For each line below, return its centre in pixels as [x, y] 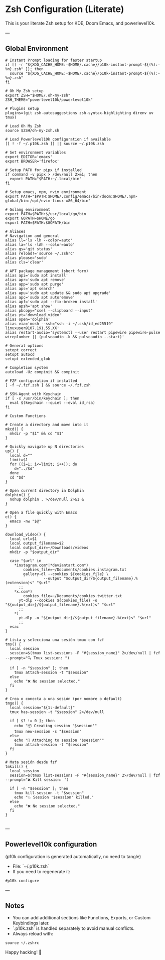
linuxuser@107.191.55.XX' [32, 328]
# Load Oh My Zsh [23, 126]
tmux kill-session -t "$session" [49, 793]
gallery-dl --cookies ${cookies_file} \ [66, 574]
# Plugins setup [22, 108]
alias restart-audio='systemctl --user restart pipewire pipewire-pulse [83, 332]
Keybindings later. [31, 923]
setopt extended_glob [28, 359]
